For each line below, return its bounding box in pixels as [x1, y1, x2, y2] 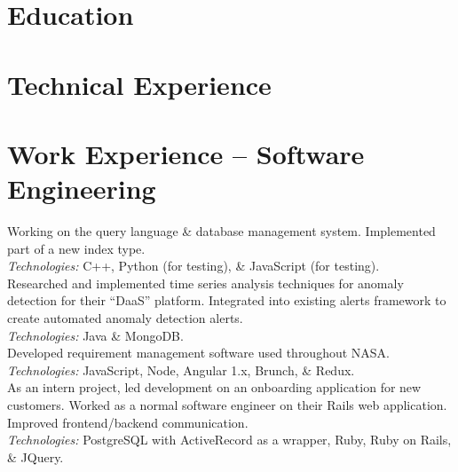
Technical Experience [7, 66, 272, 102]
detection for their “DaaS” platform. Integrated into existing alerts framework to [7, 291, 446, 310]
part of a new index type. [7, 239, 146, 257]
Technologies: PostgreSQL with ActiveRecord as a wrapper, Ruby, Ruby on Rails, [7, 430, 452, 449]
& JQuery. [7, 447, 64, 466]
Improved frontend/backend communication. [7, 413, 249, 431]
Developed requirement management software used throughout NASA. [7, 343, 391, 362]
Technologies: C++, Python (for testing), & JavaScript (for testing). [7, 256, 380, 275]
